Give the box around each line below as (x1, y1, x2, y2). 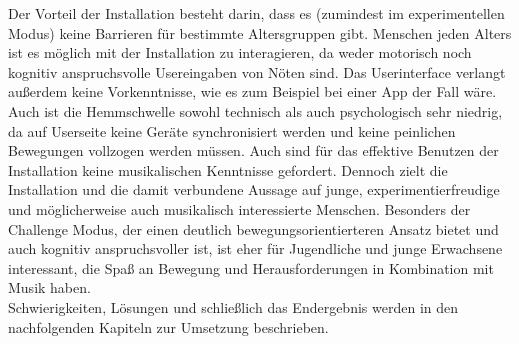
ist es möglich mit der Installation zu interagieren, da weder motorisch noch (8, 42, 472, 63)
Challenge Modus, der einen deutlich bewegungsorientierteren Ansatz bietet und (8, 218, 499, 239)
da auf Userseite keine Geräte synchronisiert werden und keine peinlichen (8, 120, 456, 141)
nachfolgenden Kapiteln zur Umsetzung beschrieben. (8, 316, 329, 337)
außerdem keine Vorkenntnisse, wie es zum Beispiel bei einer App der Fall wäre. (8, 81, 497, 102)
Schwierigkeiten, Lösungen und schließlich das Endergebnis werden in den (8, 296, 459, 317)
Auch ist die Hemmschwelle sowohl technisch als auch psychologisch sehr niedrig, (8, 100, 503, 121)
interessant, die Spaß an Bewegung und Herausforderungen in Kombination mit (8, 257, 494, 278)
